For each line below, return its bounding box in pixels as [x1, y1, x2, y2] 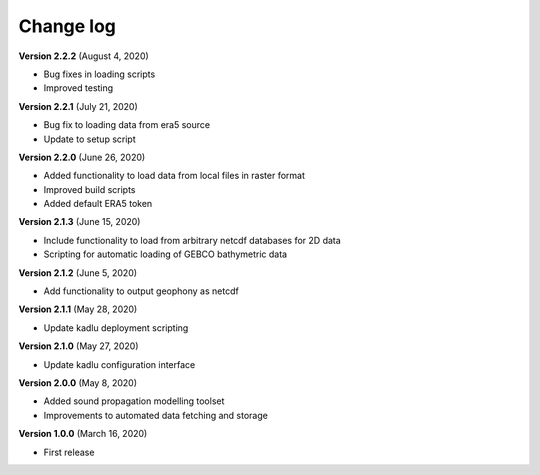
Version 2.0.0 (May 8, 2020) [18, 376, 138, 389]
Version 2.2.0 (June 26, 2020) [18, 151, 146, 163]
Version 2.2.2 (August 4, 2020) [18, 50, 149, 62]
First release [43, 446, 95, 458]
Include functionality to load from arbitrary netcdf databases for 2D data [43, 234, 342, 246]
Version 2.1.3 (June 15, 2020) [18, 216, 141, 228]
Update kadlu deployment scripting [43, 321, 189, 334]
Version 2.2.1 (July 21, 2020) [18, 100, 139, 112]
